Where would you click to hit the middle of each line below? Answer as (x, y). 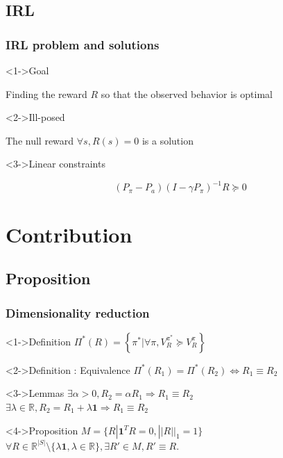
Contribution (69, 234)
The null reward (40, 140)
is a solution (168, 140)
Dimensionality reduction (78, 312)
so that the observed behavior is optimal (187, 93)
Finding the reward (46, 93)
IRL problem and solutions (83, 44)
